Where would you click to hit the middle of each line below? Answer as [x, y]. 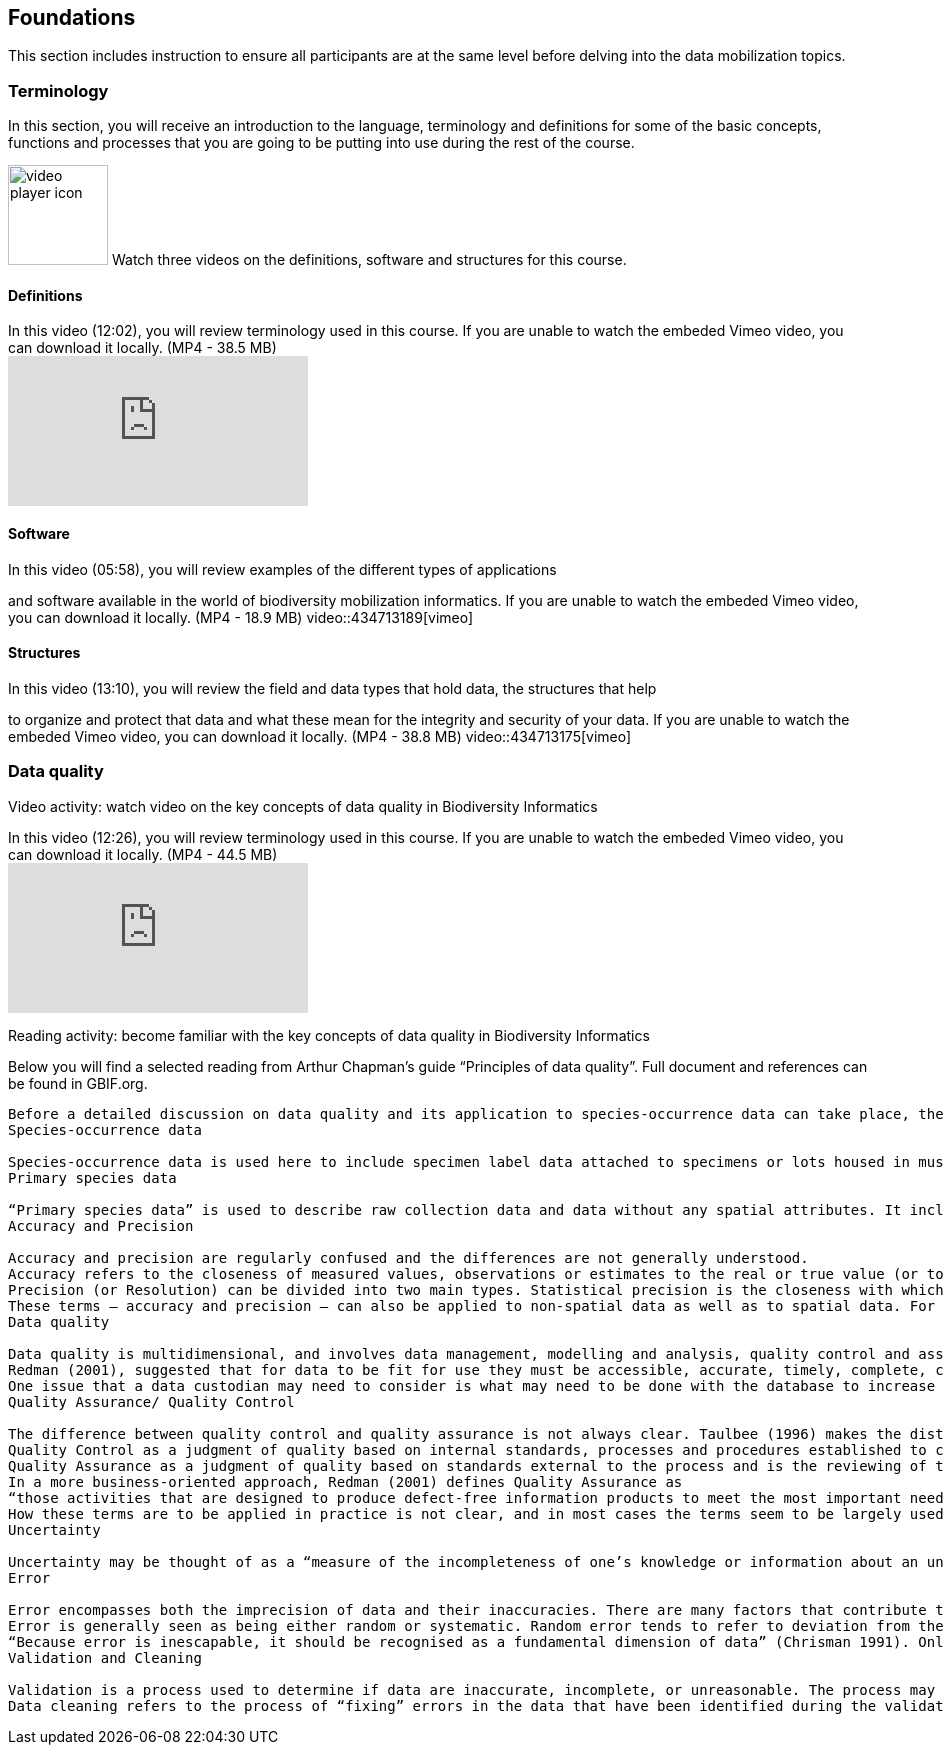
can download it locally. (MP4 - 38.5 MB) [142, 348]
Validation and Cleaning [105, 1657]
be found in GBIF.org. [78, 1083]
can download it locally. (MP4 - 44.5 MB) [143, 854]
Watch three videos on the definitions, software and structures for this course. [369, 260]
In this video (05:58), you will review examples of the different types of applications [282, 569]
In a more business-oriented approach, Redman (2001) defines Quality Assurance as [345, 1481]
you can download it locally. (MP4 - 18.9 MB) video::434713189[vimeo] [241, 617]
